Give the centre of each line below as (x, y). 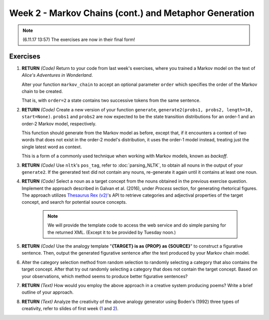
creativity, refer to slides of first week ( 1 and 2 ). (70, 309)
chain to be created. (42, 91)
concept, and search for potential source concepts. (74, 202)
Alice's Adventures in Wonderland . (57, 75)
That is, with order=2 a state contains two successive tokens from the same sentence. (111, 100)
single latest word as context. (52, 147)
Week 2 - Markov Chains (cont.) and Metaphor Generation (132, 13)
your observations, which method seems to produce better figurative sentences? (105, 276)
